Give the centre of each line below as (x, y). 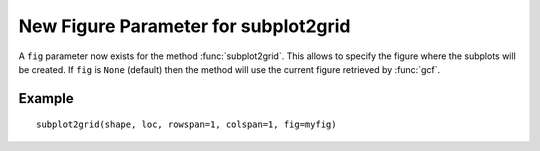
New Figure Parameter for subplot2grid (184, 26)
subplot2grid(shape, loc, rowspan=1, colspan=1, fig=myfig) (186, 124)
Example (46, 98)
